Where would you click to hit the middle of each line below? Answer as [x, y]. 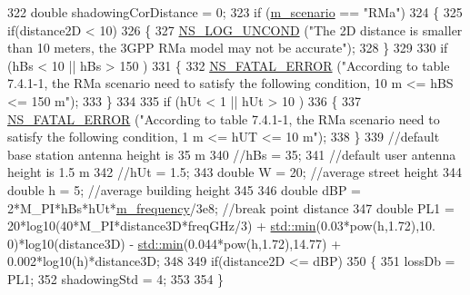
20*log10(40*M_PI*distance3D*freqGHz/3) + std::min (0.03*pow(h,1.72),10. [221, 226]
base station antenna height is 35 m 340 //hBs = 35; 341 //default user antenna [232, 154]
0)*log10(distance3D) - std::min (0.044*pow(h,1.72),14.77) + [175, 243]
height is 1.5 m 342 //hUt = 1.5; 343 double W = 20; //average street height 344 [235, 172]
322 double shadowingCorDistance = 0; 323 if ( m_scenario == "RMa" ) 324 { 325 [235, 12]
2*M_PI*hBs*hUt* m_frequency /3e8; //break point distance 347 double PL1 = [231, 207]
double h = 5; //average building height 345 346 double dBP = [185, 189]
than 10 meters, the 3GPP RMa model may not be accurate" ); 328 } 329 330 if [228, 48]
